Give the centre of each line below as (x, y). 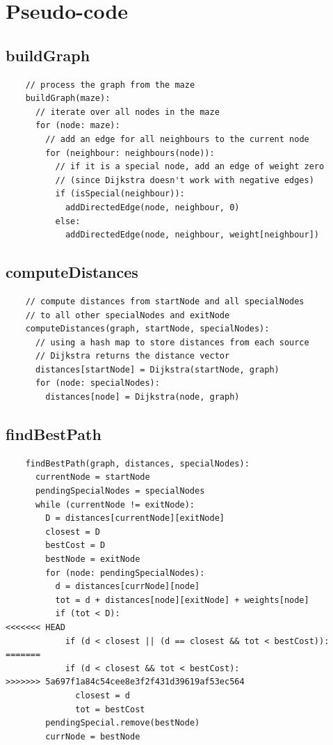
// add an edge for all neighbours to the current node (177, 139)
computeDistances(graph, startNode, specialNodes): (147, 329)
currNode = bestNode (93, 736)
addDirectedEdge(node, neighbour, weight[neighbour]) (192, 235)
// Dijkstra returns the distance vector (132, 356)
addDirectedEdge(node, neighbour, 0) (152, 207)
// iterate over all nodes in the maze (127, 112)
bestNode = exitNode (93, 559)
